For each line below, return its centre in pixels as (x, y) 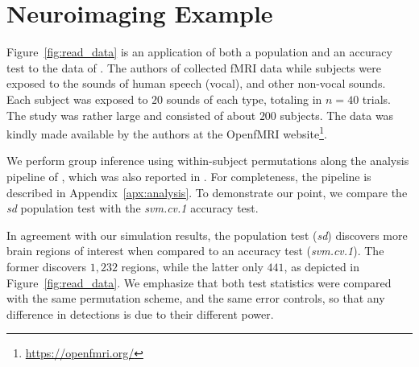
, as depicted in (322, 266)
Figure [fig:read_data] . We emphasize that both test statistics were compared (199, 282)
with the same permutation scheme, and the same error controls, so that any (196, 298)
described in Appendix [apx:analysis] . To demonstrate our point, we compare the (207, 192)
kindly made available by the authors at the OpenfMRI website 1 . (167, 132)
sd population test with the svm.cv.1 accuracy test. (133, 208)
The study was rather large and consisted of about (131, 115)
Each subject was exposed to (77, 99)
